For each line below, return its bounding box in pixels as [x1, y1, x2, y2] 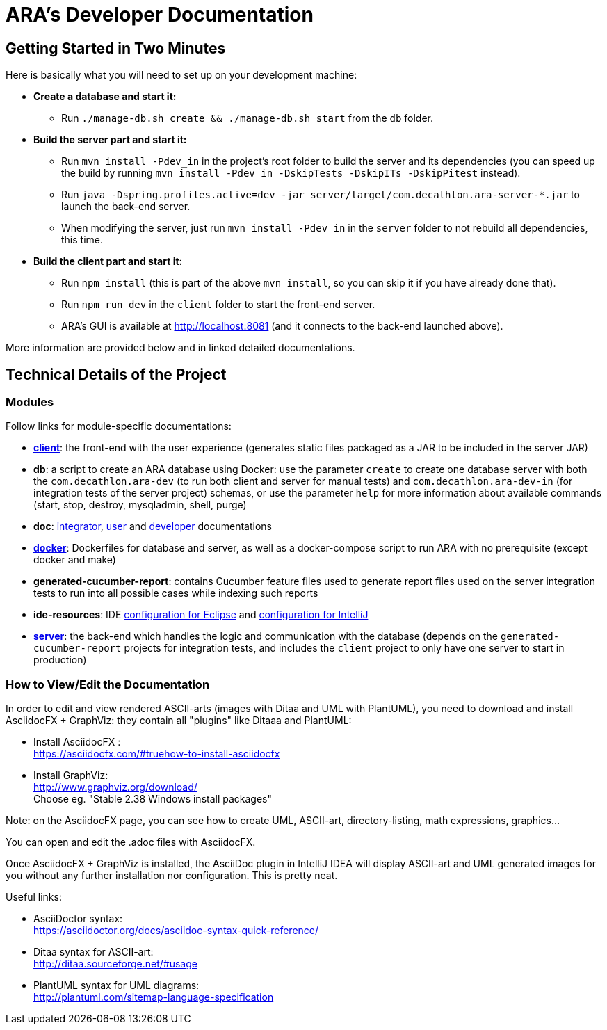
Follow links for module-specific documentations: [6, 420, 232, 433]
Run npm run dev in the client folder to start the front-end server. [61, 298, 375, 311]
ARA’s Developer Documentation [6, 3, 314, 26]
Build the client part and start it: [33, 255, 183, 268]
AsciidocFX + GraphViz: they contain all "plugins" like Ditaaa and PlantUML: [6, 714, 352, 727]
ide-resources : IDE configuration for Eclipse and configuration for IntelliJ [33, 609, 369, 621]
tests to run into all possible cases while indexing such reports [33, 587, 318, 600]
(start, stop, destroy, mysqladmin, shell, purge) [33, 499, 247, 511]
